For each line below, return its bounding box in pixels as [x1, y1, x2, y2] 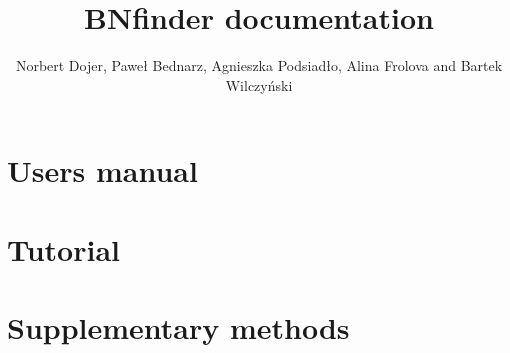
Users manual [7, 150, 198, 191]
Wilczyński [225, 74, 293, 95]
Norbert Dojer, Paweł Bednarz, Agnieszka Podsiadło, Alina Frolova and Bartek [15, 55, 503, 76]
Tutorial [7, 228, 121, 269]
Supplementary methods [7, 307, 350, 348]
